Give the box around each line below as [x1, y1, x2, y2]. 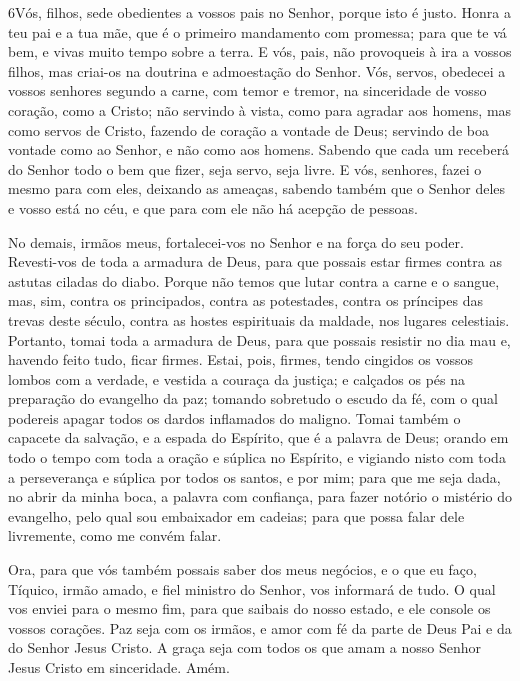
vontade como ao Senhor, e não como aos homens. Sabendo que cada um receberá [8, 139, 510, 160]
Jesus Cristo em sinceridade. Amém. [8, 657, 230, 677]
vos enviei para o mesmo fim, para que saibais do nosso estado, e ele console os [8, 598, 491, 619]
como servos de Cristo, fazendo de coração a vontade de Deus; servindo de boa [8, 119, 489, 140]
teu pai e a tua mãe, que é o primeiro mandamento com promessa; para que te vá [8, 21, 507, 42]
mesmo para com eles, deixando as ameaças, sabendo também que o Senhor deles [8, 178, 506, 199]
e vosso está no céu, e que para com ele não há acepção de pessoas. [8, 197, 418, 218]
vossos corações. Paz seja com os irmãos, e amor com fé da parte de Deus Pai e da [8, 617, 512, 638]
